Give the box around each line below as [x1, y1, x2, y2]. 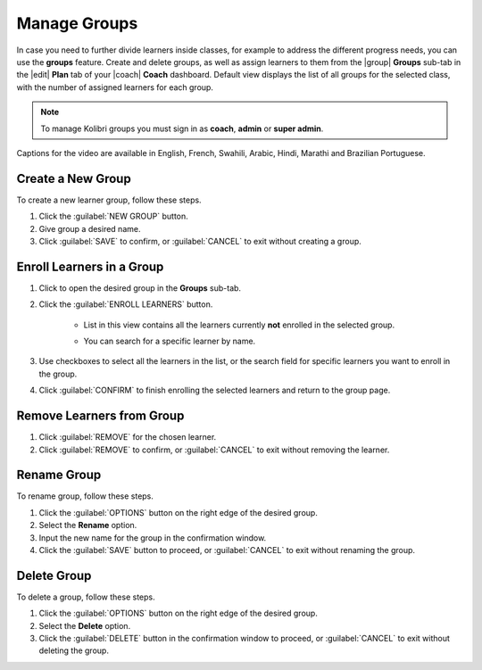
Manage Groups [16, 13, 138, 33]
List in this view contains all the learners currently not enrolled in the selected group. [83, 319, 395, 330]
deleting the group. [38, 645, 109, 656]
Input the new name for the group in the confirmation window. [38, 532, 267, 543]
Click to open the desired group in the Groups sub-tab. [38, 282, 241, 294]
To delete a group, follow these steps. [16, 591, 155, 602]
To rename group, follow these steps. [16, 491, 154, 501]
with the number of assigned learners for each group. [16, 81, 214, 93]
